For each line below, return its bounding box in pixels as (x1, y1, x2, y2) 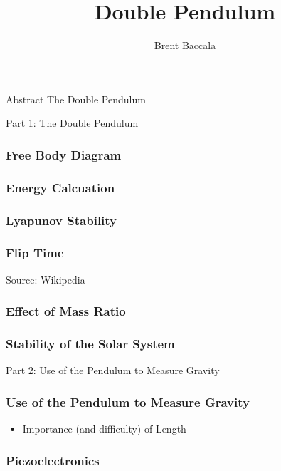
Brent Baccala (154, 38, 216, 53)
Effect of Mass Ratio (6, 302, 126, 320)
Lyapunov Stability (6, 211, 117, 229)
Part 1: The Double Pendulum (6, 115, 139, 130)
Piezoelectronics (6, 451, 100, 469)
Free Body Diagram (6, 145, 122, 163)
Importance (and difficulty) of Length (22, 421, 186, 436)
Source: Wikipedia (6, 271, 85, 286)
